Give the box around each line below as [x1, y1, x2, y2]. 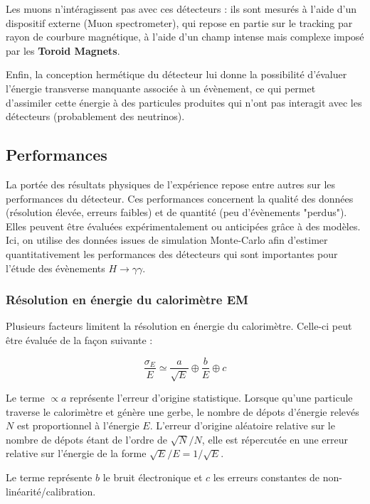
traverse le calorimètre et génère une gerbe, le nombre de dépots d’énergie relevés [6, 404, 359, 419]
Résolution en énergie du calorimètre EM [6, 291, 248, 309]
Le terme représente [6, 469, 92, 484]
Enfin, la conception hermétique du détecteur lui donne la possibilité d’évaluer [6, 67, 347, 82]
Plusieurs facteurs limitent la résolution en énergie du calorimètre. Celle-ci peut [6, 318, 352, 333]
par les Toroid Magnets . [6, 43, 120, 58]
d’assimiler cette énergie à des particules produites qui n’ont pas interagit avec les [6, 95, 362, 109]
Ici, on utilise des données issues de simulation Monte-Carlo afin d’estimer [6, 232, 328, 247]
